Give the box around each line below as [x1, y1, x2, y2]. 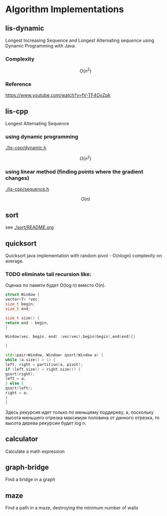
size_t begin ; [5, 302, 36, 307]
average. [5, 258, 24, 264]
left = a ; [5, 376, 26, 382]
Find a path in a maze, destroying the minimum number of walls [5, 505, 138, 511]
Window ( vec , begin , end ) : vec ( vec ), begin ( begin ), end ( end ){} [5, 334, 136, 339]
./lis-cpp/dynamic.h [5, 145, 47, 151]
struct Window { [5, 292, 40, 297]
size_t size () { [5, 315, 40, 320]
